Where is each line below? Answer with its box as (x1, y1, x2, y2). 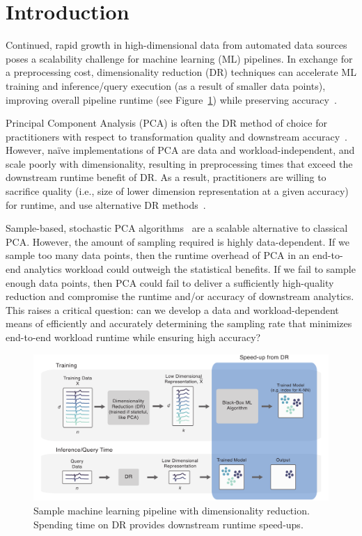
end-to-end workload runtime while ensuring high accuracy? (6, 330, 261, 344)
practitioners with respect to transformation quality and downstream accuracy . (6, 129, 348, 143)
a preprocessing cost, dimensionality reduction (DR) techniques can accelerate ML (6, 65, 356, 79)
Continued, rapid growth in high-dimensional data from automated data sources (6, 38, 347, 52)
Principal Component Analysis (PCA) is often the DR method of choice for (6, 116, 327, 130)
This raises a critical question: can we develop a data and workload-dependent (6, 302, 339, 317)
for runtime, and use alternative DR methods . (6, 197, 206, 212)
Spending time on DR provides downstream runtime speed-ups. (33, 517, 304, 531)
